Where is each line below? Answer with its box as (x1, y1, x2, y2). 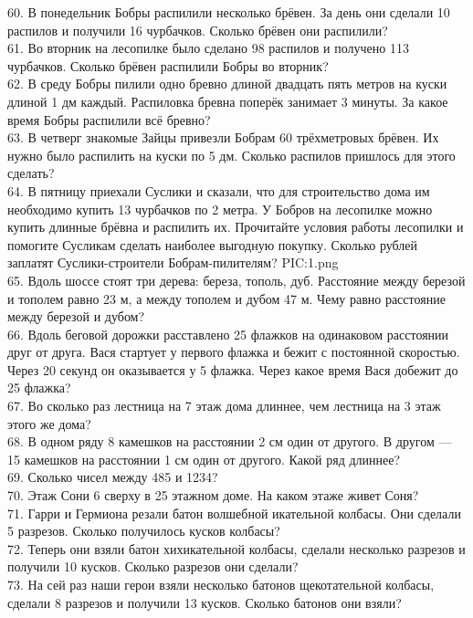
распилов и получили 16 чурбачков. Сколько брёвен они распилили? (7, 20, 388, 39)
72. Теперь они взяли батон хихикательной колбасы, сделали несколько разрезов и (7, 539, 466, 558)
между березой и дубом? (7, 307, 145, 326)
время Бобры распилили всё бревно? (7, 110, 211, 129)
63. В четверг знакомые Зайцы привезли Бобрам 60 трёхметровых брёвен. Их (7, 128, 439, 147)
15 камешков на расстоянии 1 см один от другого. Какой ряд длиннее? (7, 449, 401, 468)
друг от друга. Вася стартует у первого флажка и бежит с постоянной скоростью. (7, 342, 460, 361)
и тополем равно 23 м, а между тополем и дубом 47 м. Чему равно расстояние (7, 288, 446, 308)
